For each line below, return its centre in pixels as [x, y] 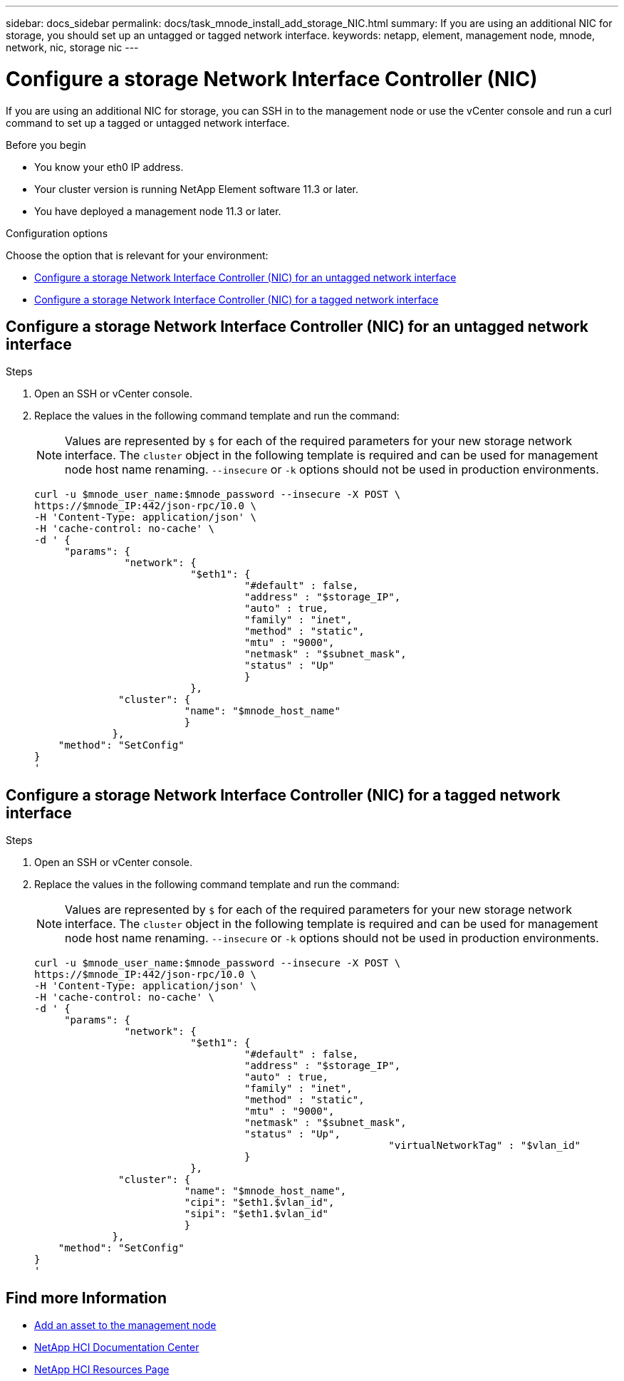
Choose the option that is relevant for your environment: [137, 255]
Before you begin [46, 145]
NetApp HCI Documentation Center [117, 1348]
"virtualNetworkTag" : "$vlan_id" [485, 1146]
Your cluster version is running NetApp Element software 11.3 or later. [197, 189]
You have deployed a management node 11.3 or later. [158, 211]
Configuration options [57, 233]
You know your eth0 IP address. [109, 167]
